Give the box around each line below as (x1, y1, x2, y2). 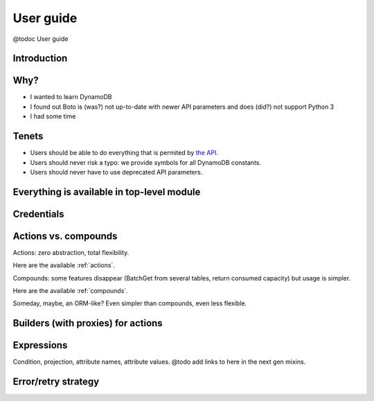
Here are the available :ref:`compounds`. (12, 287, 128, 295)
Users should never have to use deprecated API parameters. (30, 168, 203, 176)
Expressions (12, 339, 68, 351)
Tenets (12, 130, 44, 142)
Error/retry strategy (12, 376, 100, 388)
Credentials (12, 208, 64, 220)
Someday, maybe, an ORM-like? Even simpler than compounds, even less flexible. (12, 299, 247, 308)
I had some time (30, 112, 76, 121)
